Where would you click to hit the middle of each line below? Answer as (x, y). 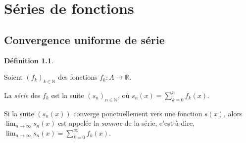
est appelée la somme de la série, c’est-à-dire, (126, 123)
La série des (22, 95)
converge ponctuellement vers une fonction (138, 113)
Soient (13, 77)
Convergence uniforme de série (84, 39)
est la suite (68, 95)
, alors (233, 113)
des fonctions (78, 77)
